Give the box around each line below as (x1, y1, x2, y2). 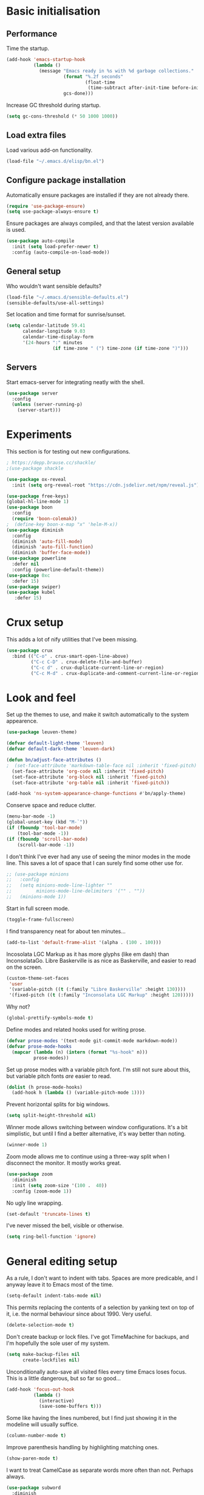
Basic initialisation (6, 4, 101, 18)
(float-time (84, 79, 115, 85)
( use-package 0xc (6, 572, 50, 579)
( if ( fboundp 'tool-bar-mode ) (6, 825, 83, 831)
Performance (6, 29, 58, 39)
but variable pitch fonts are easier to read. (6, 1072, 112, 1080)
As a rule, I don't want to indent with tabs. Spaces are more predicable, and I (6, 1274, 198, 1282)
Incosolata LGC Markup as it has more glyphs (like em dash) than (6, 950, 169, 958)
